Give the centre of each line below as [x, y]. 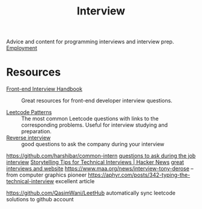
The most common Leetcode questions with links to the [90, 119]
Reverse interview [29, 138]
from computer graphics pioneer [47, 175]
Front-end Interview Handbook [44, 89]
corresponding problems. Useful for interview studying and [95, 125]
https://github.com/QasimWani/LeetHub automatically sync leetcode [91, 193]
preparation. [37, 132]
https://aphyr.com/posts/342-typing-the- [139, 175]
